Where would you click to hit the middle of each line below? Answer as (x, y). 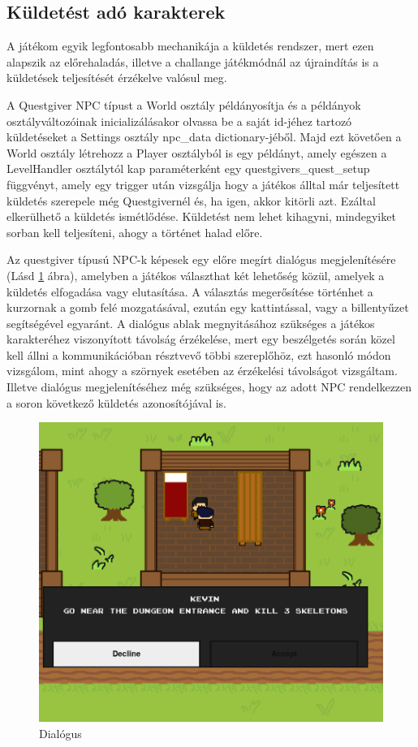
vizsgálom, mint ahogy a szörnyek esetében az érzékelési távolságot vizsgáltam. (202, 371)
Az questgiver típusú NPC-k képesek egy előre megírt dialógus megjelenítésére (201, 259)
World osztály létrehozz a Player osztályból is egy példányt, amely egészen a (197, 152)
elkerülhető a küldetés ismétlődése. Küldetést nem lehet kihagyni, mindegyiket (201, 216)
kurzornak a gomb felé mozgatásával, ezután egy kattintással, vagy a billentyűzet (208, 307)
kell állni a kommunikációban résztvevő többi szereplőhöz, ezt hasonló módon (199, 354)
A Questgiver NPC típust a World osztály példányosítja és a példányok (184, 104)
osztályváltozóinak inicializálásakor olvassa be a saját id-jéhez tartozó (179, 121)
